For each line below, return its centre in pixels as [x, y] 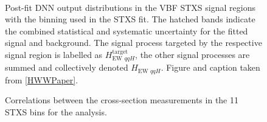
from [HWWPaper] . [42, 79]
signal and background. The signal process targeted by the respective [133, 43]
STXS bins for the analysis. [56, 112]
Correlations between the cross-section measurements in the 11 [122, 100]
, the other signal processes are [192, 54]
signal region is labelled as [54, 54]
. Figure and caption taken [210, 67]
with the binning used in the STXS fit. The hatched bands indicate [130, 19]
